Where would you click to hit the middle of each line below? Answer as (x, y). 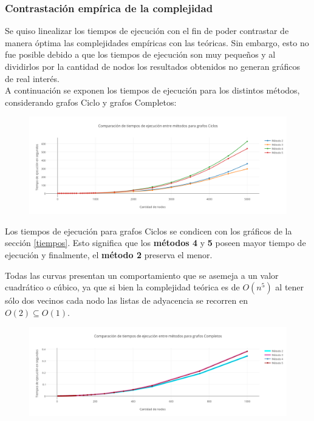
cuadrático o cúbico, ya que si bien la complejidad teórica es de (122, 287)
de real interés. (32, 78)
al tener (290, 287)
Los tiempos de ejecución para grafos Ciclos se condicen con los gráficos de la (148, 231)
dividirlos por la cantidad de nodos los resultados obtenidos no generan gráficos (153, 66)
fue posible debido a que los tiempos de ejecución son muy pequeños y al (140, 54)
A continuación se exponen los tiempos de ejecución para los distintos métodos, (152, 90)
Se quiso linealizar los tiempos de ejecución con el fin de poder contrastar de (147, 31)
